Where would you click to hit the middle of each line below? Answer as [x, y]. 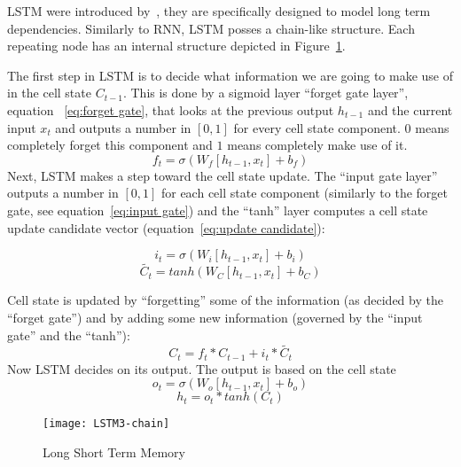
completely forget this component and [110, 145]
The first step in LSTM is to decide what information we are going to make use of [230, 75]
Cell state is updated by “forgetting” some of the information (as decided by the [225, 300]
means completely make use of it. [317, 145]
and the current [410, 109]
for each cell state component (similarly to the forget [304, 193]
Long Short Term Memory [114, 452]
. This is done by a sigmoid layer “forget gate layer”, [266, 93]
